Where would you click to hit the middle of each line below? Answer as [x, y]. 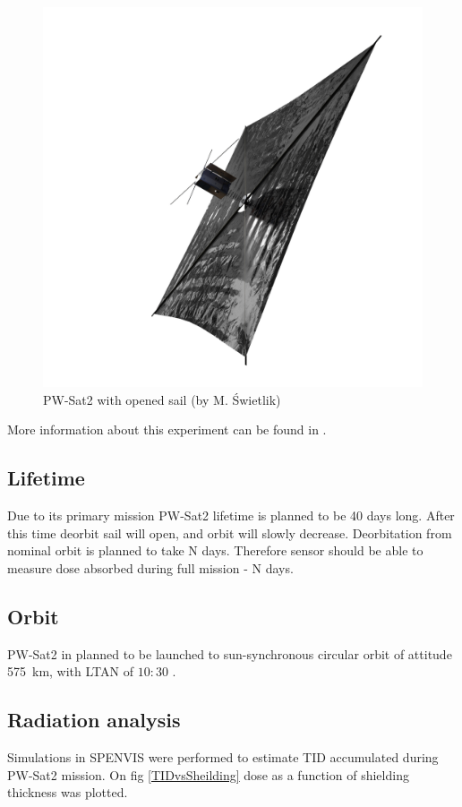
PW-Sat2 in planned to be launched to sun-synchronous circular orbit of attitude [230, 653]
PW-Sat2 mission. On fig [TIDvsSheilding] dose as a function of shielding [208, 774]
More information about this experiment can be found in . [167, 429]
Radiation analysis [94, 720]
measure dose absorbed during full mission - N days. [150, 567]
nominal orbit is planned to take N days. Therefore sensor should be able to [215, 550]
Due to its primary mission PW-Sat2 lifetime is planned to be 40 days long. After [231, 515]
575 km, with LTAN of [70, 671]
